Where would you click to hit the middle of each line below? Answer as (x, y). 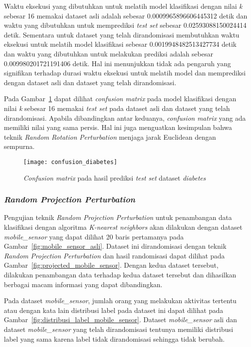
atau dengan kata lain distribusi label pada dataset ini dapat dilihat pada (114, 310)
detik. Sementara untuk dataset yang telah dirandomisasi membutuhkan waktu (122, 34)
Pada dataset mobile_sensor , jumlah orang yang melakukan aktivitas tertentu (120, 301)
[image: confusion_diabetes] (70, 162)
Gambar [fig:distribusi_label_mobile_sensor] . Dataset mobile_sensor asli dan (120, 320)
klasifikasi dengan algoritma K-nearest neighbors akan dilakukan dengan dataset (123, 227)
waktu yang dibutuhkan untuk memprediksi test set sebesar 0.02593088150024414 (125, 25)
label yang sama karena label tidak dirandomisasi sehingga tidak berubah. (114, 338)
